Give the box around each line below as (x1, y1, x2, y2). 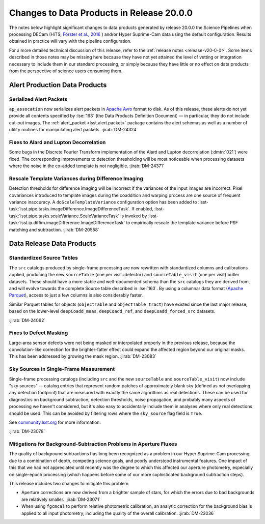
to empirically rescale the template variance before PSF (126, 220, 238, 226)
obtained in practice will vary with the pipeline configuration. (9, 38, 132, 44)
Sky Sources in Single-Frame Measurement (9, 366, 115, 373)
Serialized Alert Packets (9, 96, 68, 103)
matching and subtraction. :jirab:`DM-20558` (9, 227, 100, 233)
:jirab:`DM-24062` (9, 317, 46, 323)
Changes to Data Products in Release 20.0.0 (9, 7, 193, 18)
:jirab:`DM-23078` (9, 428, 45, 435)
